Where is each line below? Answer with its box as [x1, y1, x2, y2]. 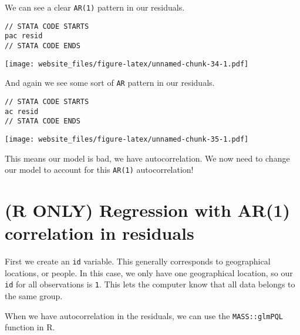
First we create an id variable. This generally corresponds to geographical [5, 255, 271, 267]
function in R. [5, 321, 55, 333]
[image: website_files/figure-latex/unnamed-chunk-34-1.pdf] [5, 59, 249, 68]
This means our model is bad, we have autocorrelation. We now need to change [5, 152, 290, 164]
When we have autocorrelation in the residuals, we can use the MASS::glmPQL [5, 309, 283, 321]
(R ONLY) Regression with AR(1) [5, 198, 291, 222]
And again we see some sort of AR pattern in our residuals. [5, 76, 215, 89]
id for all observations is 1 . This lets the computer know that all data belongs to [5, 278, 295, 290]
